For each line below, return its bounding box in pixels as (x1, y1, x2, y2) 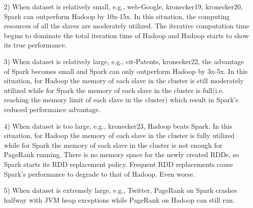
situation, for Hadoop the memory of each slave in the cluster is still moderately (4, 75, 244, 86)
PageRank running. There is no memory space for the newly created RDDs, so (4, 149, 239, 160)
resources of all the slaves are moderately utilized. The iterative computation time (4, 21, 250, 31)
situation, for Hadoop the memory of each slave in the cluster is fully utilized (4, 130, 235, 140)
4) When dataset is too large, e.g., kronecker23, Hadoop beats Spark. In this (4, 120, 232, 131)
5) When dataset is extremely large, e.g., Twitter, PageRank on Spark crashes (4, 185, 237, 195)
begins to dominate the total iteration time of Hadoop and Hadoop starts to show (4, 30, 249, 40)
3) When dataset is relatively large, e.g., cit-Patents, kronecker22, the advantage (4, 56, 244, 66)
